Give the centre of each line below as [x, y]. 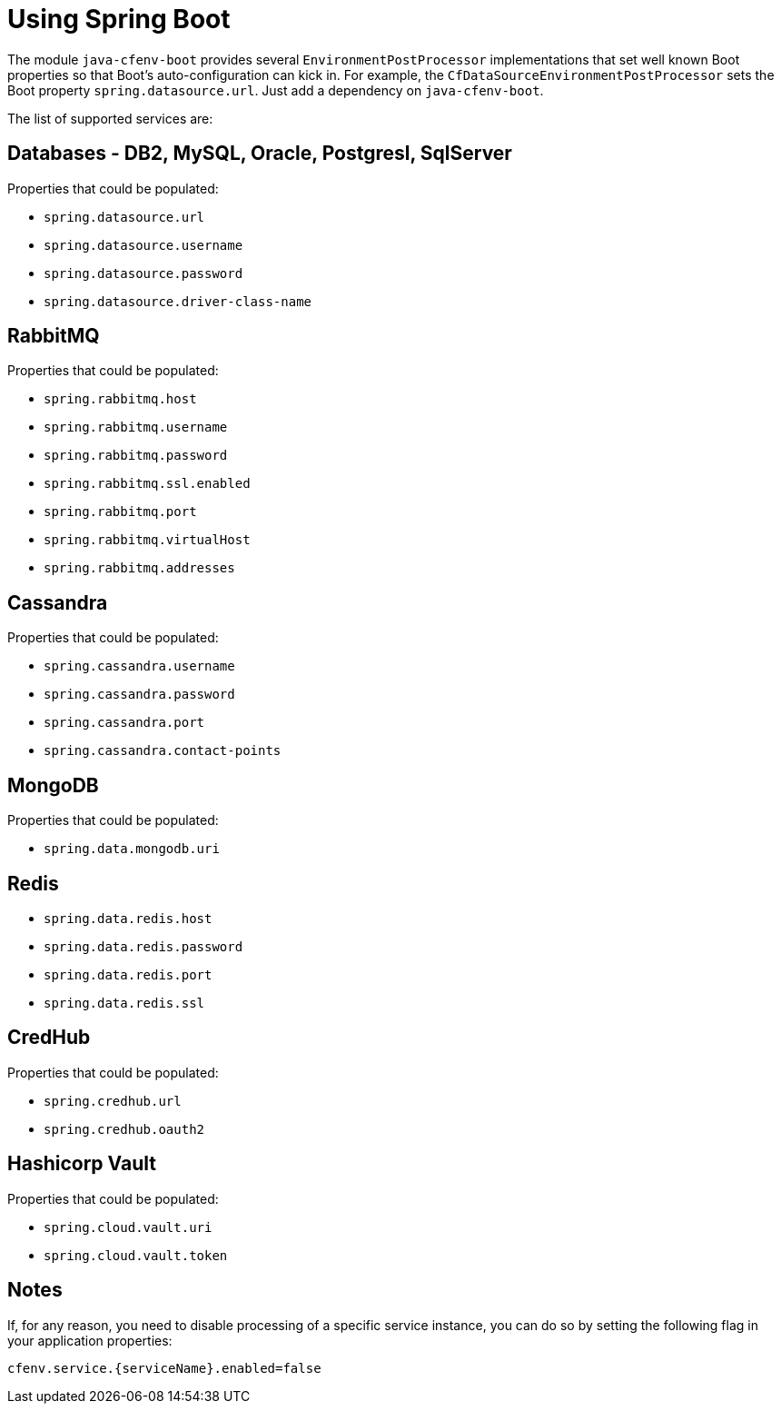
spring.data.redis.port [128, 974]
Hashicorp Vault [82, 1164]
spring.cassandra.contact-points [163, 751]
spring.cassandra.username [139, 666]
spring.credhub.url [113, 1101]
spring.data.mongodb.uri [132, 849]
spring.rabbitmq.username [136, 427]
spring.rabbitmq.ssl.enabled [147, 484]
